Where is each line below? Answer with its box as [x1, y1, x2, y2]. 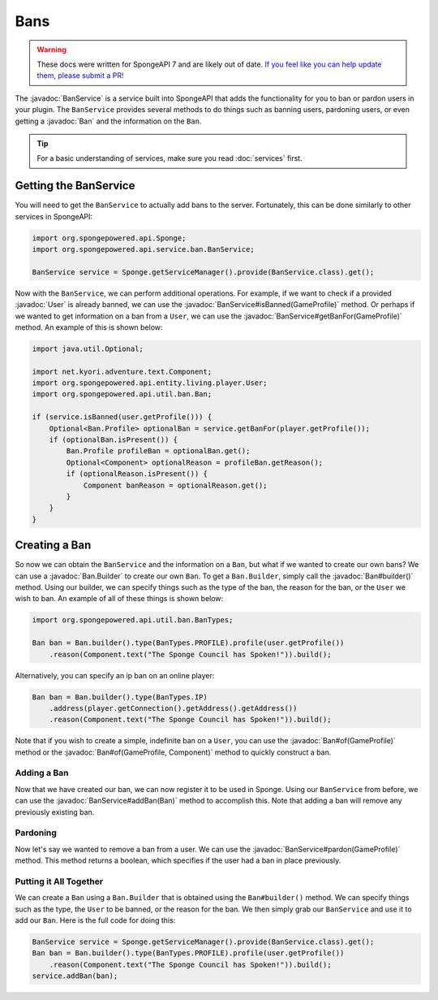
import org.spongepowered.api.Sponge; [32, 233, 187, 243]
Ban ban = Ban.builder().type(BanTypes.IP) [32, 692, 208, 702]
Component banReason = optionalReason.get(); [83, 480, 268, 490]
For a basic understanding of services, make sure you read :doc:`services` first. [36, 154, 303, 163]
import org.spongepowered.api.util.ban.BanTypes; [32, 616, 234, 625]
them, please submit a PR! [36, 71, 125, 80]
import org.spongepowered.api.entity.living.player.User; [32, 379, 268, 387]
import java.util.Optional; [32, 344, 144, 353]
